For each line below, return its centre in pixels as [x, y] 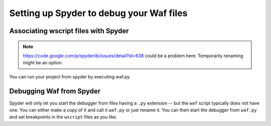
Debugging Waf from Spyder [55, 91]
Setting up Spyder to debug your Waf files [98, 13]
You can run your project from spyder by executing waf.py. [70, 77]
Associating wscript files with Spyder [69, 31]
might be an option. [43, 63]
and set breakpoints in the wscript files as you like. [63, 117]
